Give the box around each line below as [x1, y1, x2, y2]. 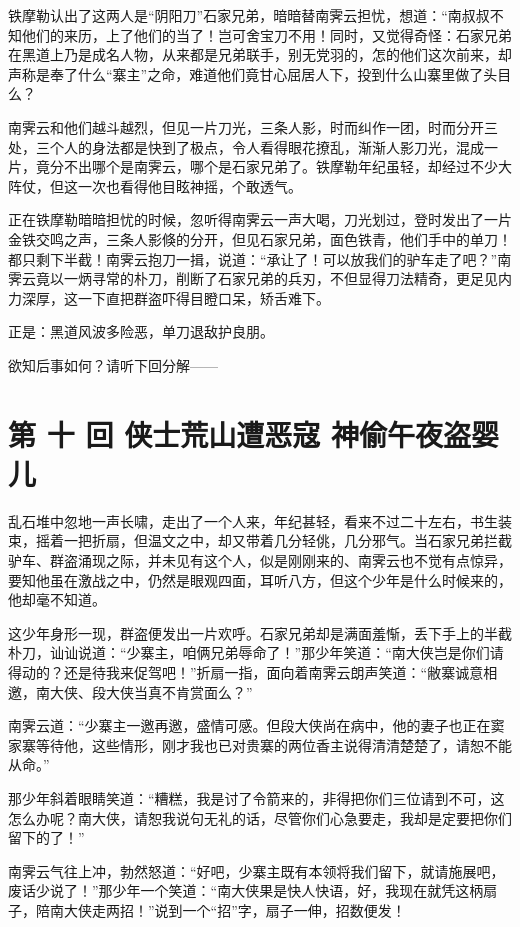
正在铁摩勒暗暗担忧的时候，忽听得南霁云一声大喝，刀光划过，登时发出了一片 [8, 209, 512, 230]
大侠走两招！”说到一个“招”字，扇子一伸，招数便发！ [63, 899, 406, 920]
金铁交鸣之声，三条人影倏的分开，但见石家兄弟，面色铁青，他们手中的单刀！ [8, 228, 512, 249]
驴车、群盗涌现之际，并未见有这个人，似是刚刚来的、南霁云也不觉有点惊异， [8, 550, 512, 570]
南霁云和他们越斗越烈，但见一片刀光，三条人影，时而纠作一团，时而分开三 [8, 116, 498, 137]
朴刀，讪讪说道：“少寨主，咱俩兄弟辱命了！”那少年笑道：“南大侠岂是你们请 [8, 642, 504, 663]
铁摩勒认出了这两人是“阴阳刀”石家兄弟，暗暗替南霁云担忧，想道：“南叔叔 [8, 5, 490, 25]
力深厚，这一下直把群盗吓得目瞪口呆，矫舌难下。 [8, 287, 330, 308]
